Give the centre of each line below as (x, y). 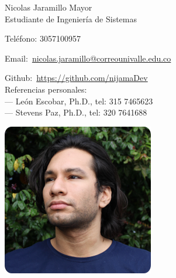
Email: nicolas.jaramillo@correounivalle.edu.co (88, 58)
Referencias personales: (46, 89)
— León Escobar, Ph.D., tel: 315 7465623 (79, 101)
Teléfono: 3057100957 (43, 38)
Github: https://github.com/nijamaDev (76, 78)
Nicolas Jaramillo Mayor (49, 7)
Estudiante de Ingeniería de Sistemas (71, 18)
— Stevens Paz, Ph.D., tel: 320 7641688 (76, 112)
